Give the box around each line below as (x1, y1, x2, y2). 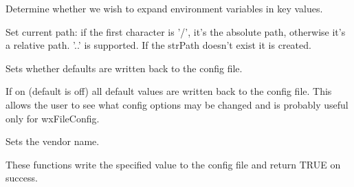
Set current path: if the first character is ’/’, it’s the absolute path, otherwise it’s (5, 24, 346, 38)
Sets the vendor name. (5, 134, 100, 148)
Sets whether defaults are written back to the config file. (5, 60, 243, 75)
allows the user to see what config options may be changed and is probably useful (5, 97, 349, 111)
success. (5, 170, 38, 185)
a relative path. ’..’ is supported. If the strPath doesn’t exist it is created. (5, 38, 311, 52)
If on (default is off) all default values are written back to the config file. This (5, 84, 332, 98)
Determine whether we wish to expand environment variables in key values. (5, 1, 323, 15)
